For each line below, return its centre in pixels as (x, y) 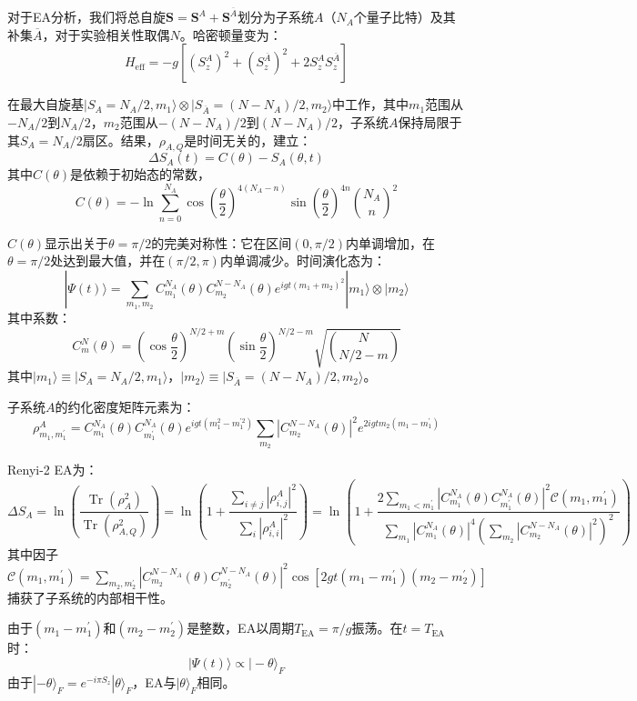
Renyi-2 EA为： (53, 470)
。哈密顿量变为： (231, 34)
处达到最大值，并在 (108, 260)
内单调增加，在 (390, 242)
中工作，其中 (371, 104)
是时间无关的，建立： (248, 140)
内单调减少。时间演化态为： (303, 260)
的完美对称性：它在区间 (222, 242)
